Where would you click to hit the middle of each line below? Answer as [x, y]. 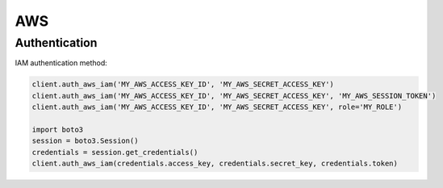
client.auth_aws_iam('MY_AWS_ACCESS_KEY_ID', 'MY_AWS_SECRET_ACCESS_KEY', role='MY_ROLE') [217, 107]
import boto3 [58, 130]
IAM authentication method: [61, 63]
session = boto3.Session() [85, 141]
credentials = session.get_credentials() [115, 152]
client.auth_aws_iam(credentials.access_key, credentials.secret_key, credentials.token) [215, 164]
